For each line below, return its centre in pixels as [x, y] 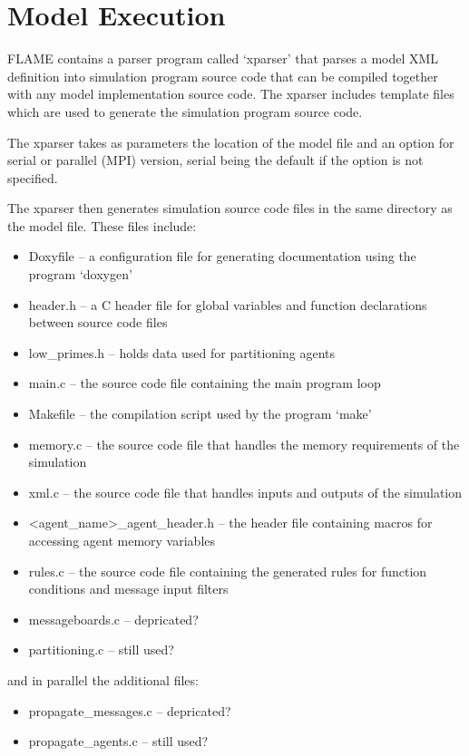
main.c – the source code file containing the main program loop [205, 383]
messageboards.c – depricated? [113, 619]
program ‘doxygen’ [80, 274]
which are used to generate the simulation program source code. [185, 111]
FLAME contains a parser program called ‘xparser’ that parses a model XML [223, 58]
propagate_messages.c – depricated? [130, 710]
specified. [33, 177]
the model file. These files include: [102, 225]
